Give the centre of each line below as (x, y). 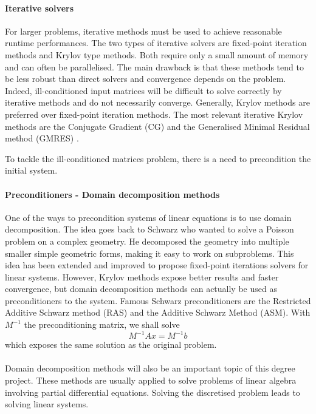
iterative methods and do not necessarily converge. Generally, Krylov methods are (157, 102)
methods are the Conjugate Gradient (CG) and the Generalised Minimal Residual (157, 126)
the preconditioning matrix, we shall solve (102, 324)
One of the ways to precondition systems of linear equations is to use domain (148, 217)
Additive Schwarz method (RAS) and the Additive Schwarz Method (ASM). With (158, 312)
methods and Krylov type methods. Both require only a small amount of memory (157, 54)
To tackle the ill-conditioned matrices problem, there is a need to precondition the (158, 158)
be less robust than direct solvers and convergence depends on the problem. (146, 79)
